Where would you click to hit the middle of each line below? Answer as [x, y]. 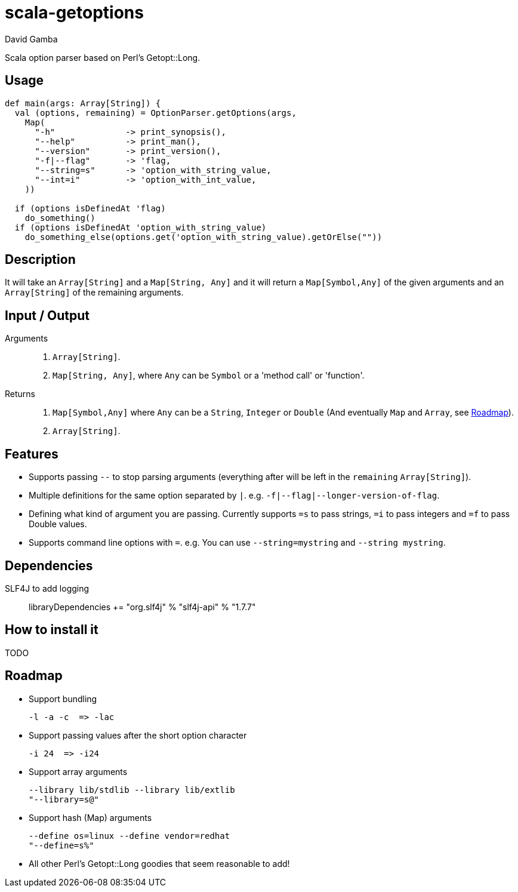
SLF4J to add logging [47, 588]
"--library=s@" [64, 799]
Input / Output [47, 315]
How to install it [52, 630]
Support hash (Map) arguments [90, 817]
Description [40, 260]
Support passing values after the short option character [138, 735]
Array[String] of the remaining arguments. [94, 293]
